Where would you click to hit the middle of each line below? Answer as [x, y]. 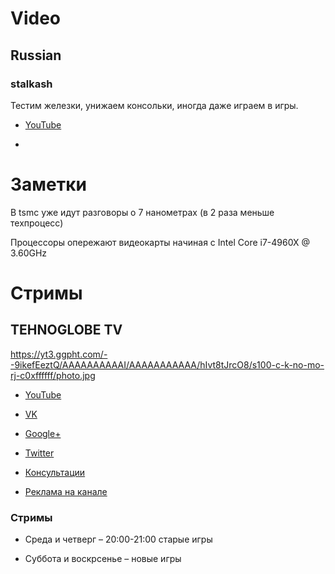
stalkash [31, 84]
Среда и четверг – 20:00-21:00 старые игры [118, 539]
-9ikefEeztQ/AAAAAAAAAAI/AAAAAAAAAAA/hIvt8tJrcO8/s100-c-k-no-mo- [167, 364]
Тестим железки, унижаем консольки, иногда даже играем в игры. [154, 105]
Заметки [48, 184]
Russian [36, 55]
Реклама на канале [66, 491]
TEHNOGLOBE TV [66, 330]
